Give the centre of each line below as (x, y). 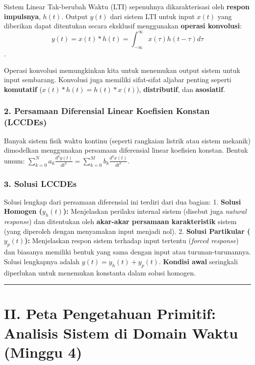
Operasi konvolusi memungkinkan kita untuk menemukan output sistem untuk (122, 70)
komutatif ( (23, 89)
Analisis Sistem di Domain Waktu (121, 332)
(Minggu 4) (43, 352)
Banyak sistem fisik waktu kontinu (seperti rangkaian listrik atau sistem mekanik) (127, 140)
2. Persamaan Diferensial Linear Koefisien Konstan (107, 111)
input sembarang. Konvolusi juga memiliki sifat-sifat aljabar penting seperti (118, 80)
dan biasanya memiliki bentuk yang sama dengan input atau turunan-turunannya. (127, 252)
